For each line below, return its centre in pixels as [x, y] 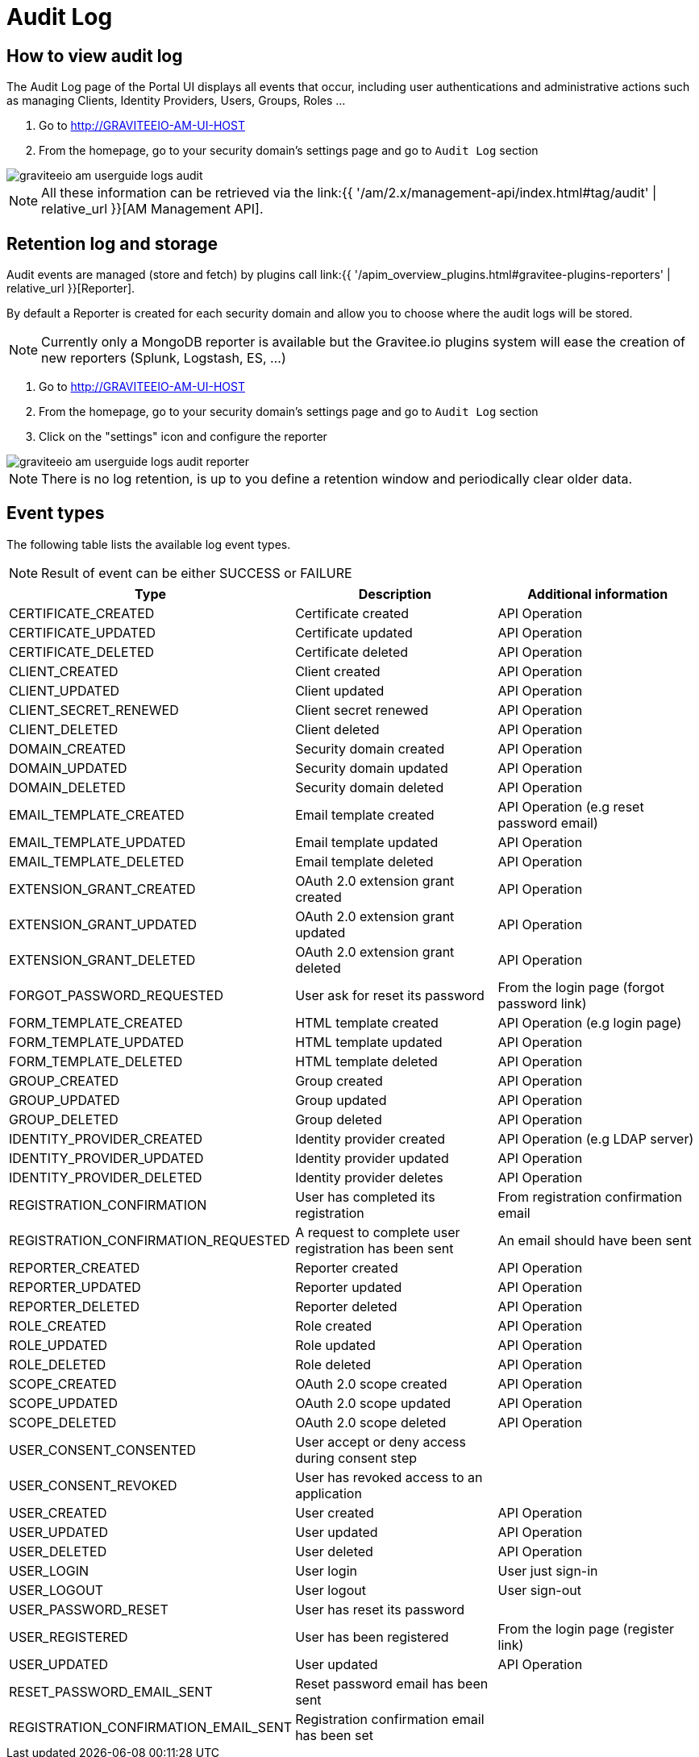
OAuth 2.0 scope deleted [371, 1422]
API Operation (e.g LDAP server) [596, 1138]
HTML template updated [369, 1042]
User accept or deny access [381, 1441]
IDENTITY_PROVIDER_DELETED [106, 1177]
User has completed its [365, 1196]
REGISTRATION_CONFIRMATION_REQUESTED [150, 1240]
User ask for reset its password [390, 995]
